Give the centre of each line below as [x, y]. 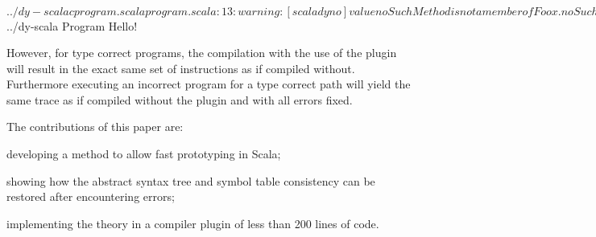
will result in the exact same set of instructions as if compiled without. [181, 68]
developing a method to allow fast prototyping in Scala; [144, 154]
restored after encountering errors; [91, 196]
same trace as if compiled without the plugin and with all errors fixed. [180, 99]
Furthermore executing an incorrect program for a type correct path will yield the [209, 84]
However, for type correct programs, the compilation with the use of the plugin [202, 53]
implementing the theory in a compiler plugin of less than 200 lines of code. [193, 223]
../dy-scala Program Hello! [72, 25]
